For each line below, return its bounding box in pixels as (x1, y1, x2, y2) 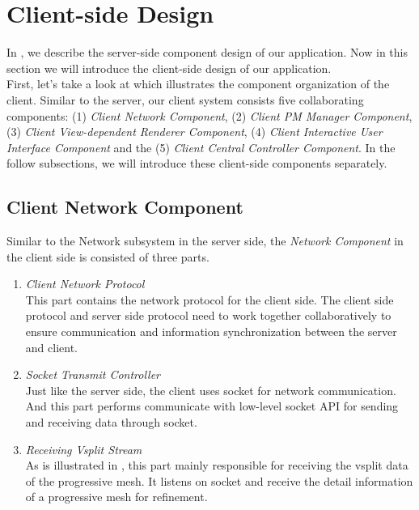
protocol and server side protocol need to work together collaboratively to (25, 307, 391, 324)
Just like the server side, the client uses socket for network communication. (25, 381, 396, 398)
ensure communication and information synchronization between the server (25, 323, 397, 340)
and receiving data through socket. (25, 414, 197, 431)
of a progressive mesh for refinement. (25, 488, 208, 505)
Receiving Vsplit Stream (25, 440, 142, 457)
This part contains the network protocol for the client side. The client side (25, 291, 394, 308)
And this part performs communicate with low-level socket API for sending (25, 397, 399, 414)
